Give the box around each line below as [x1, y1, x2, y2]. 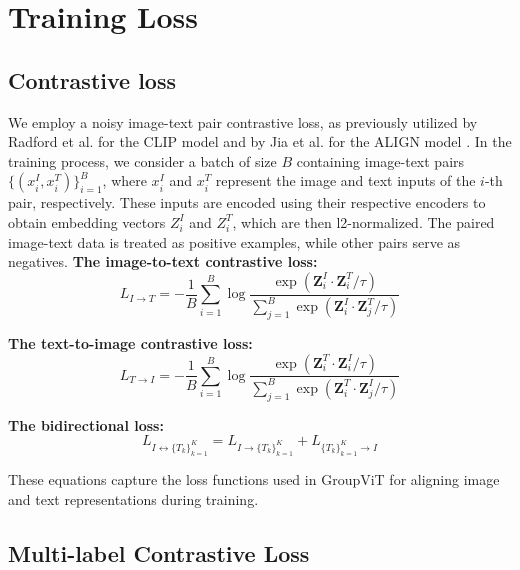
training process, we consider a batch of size [8, 150, 277, 171]
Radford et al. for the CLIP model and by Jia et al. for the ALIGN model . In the [8, 131, 512, 152]
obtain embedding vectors [8, 211, 166, 232]
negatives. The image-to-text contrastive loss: [8, 251, 318, 272]
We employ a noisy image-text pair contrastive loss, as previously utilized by [8, 111, 478, 132]
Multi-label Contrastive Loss [8, 537, 310, 568]
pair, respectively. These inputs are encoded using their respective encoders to [8, 192, 486, 213]
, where [102, 170, 147, 191]
